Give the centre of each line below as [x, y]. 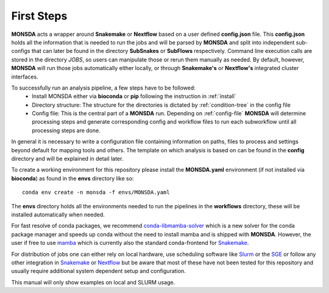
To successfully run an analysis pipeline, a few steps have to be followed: [104, 88]
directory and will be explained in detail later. [67, 159]
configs [21, 51]
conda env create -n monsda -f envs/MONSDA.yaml [96, 192]
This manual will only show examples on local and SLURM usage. [93, 282]
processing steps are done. [66, 130]
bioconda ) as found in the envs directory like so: [73, 178]
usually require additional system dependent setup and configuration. [98, 271]
